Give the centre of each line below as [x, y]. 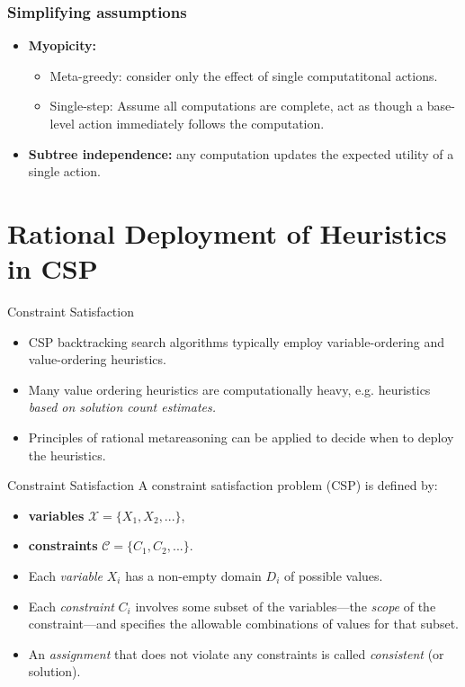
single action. [64, 171]
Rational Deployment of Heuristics [227, 232]
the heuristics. [67, 455]
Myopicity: [62, 45]
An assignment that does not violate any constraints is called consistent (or [236, 653]
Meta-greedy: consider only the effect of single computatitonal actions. [244, 75]
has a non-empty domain [193, 576]
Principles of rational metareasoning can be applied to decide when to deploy [241, 437]
